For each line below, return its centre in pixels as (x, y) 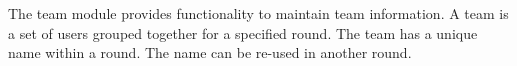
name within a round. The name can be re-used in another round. (210, 52)
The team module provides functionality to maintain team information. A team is (258, 13)
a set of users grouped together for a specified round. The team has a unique (243, 32)
